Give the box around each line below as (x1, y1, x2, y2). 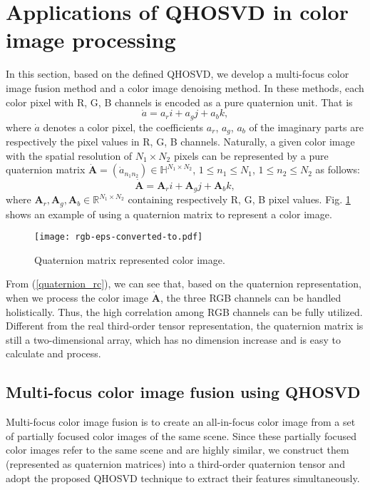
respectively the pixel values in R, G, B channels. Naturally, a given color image (6, 134, 355, 149)
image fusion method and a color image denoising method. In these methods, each (6, 80, 364, 95)
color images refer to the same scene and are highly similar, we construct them (6, 442, 349, 457)
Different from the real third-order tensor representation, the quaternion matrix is (6, 318, 364, 333)
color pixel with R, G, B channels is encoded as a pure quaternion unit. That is (6, 94, 353, 109)
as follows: (315, 162, 360, 177)
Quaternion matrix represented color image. (34, 252, 225, 267)
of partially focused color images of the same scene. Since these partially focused (6, 428, 357, 443)
